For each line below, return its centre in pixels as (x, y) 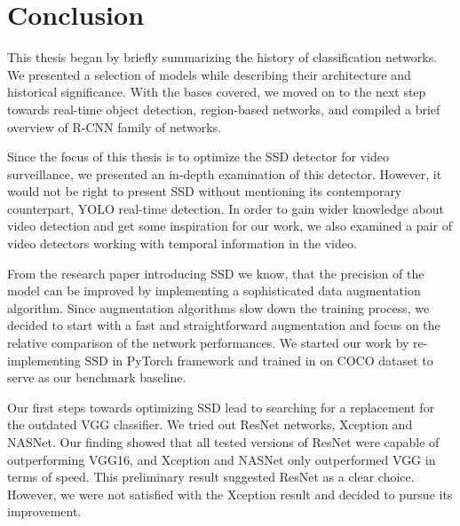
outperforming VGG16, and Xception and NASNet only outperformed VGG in (222, 459)
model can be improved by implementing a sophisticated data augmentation (214, 290)
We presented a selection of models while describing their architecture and (209, 74)
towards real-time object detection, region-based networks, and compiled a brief (224, 109)
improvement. (44, 511)
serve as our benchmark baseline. (97, 377)
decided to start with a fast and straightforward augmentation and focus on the (224, 325)
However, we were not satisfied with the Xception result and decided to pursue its (230, 494)
